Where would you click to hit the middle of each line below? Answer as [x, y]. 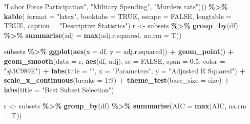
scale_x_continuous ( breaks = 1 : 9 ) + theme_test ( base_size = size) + [117, 80]
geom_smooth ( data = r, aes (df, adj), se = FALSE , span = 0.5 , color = [115, 61]
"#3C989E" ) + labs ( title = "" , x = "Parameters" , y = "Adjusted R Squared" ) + [125, 70]
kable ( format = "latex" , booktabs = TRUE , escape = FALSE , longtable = [118, 16]
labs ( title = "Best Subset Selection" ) [59, 89]
